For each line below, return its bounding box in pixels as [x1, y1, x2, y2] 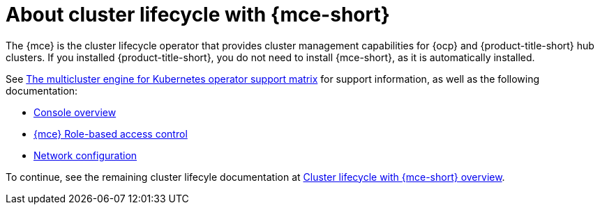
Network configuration [33, 149, 137, 161]
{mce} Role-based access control [33, 127, 188, 140]
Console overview [33, 106, 117, 118]
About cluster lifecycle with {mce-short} [6, 3, 390, 26]
